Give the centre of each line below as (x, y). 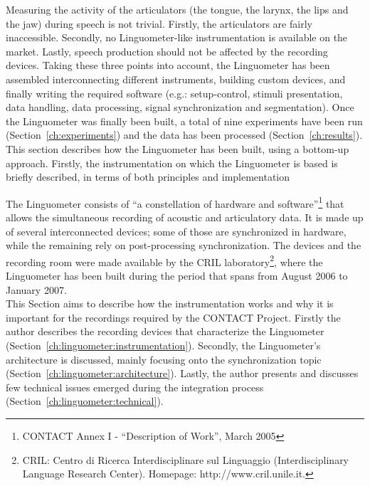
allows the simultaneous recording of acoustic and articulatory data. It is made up (185, 217)
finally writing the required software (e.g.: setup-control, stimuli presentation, (174, 93)
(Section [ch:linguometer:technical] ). (85, 401)
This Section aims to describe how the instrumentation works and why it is (170, 303)
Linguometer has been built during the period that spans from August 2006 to (177, 275)
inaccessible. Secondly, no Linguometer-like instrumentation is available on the (177, 37)
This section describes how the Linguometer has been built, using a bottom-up (178, 148)
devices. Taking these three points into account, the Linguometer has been (168, 65)
